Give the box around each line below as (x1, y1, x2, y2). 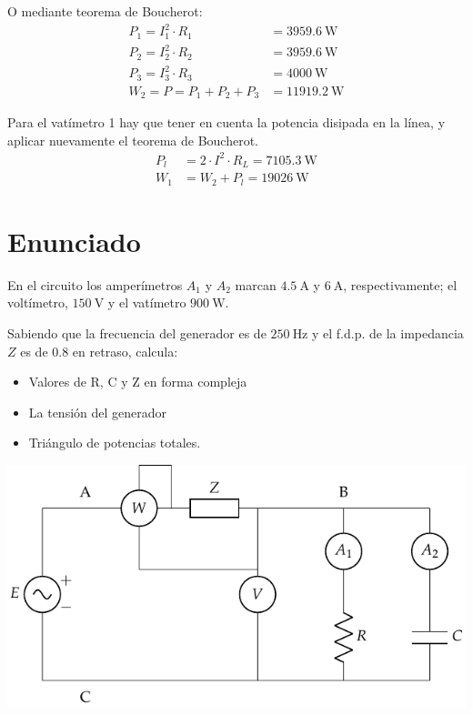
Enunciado (7, 222, 141, 259)
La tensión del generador (28, 402, 167, 421)
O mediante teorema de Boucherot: (7, 2, 203, 20)
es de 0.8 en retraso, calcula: (20, 341, 178, 360)
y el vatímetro (107, 293, 186, 312)
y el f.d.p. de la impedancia (312, 324, 464, 342)
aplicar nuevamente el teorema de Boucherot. (7, 130, 258, 149)
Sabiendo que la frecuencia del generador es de (7, 324, 267, 342)
